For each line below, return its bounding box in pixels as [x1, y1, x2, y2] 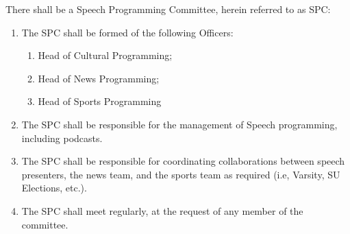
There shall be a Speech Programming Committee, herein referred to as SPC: [5, 2, 331, 16]
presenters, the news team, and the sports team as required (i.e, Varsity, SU [21, 167, 340, 181]
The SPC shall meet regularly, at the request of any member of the [21, 203, 303, 218]
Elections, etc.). [21, 180, 87, 195]
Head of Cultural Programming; [38, 48, 173, 62]
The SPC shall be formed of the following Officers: [21, 25, 234, 39]
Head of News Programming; [38, 71, 160, 85]
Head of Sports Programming [38, 94, 162, 108]
